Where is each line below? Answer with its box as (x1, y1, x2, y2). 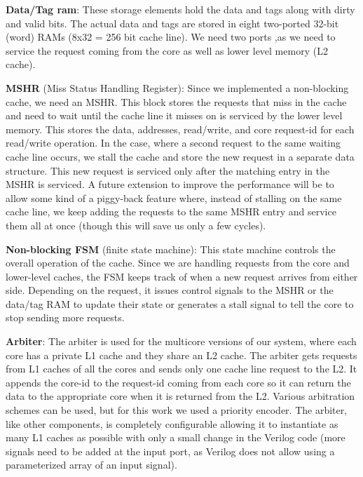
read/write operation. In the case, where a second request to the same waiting (6, 135, 341, 150)
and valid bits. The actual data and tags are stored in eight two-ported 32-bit (6, 15, 339, 30)
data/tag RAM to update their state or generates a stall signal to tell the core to (6, 296, 354, 311)
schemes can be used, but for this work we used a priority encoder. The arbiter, (6, 403, 348, 417)
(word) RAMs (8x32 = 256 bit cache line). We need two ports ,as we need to (6, 29, 336, 44)
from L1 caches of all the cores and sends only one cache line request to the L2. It (6, 361, 357, 376)
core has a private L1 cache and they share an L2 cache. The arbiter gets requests (6, 347, 357, 362)
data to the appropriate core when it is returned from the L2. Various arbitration (6, 389, 355, 403)
